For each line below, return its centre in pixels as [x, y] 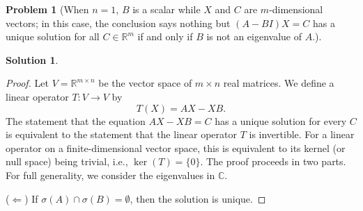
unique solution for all [53, 36]
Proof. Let [27, 83]
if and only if [165, 36]
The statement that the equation [76, 120]
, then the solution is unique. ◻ [198, 198]
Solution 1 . [32, 59]
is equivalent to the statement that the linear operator [121, 134]
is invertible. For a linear [302, 134]
